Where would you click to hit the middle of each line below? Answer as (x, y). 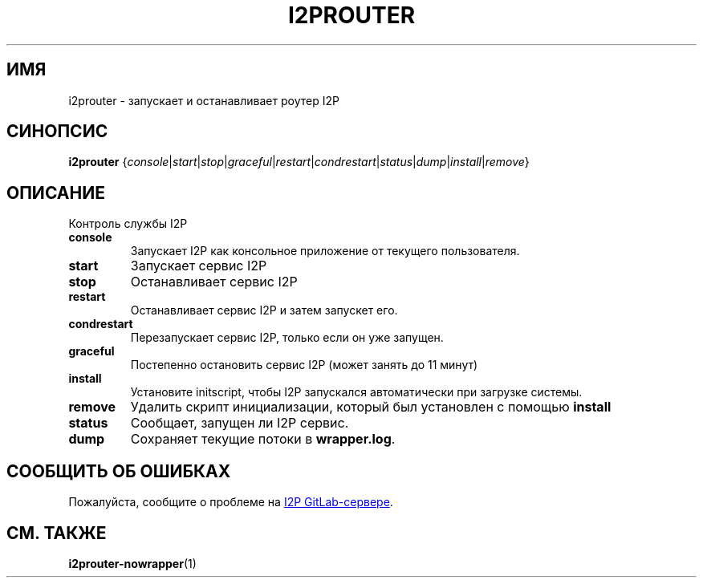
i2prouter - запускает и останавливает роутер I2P (204, 100)
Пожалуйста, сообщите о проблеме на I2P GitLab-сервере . (231, 502)
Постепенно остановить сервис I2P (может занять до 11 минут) (304, 365)
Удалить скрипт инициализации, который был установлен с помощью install (371, 407)
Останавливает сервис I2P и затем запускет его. (264, 310)
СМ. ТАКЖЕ (57, 533)
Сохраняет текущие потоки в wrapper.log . (263, 439)
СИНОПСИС (57, 132)
